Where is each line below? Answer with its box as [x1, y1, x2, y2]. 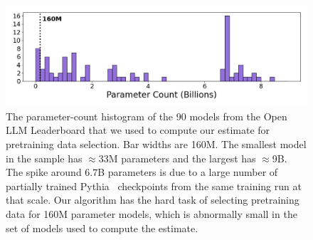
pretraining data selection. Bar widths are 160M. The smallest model [6, 136, 307, 151]
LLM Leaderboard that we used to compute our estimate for [6, 122, 270, 137]
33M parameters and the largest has [98, 150, 256, 165]
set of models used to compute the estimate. [6, 220, 198, 235]
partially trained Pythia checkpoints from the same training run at [6, 178, 302, 193]
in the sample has [6, 150, 83, 165]
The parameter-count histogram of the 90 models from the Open [6, 108, 287, 123]
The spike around [6, 165, 82, 179]
